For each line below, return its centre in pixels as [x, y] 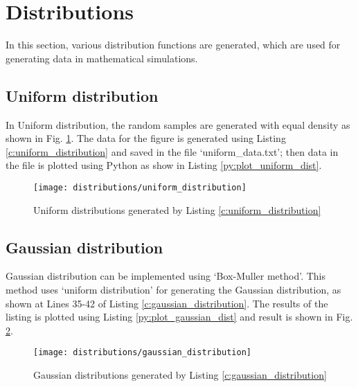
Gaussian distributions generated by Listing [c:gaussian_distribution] [180, 374]
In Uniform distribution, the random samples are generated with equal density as [178, 124]
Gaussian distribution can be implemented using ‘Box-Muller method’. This [166, 276]
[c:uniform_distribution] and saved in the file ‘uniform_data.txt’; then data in [172, 151]
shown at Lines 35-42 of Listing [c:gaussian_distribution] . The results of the [167, 303]
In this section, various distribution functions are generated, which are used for [173, 45]
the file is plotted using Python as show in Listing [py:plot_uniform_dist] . [164, 165]
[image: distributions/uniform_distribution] [140, 187]
